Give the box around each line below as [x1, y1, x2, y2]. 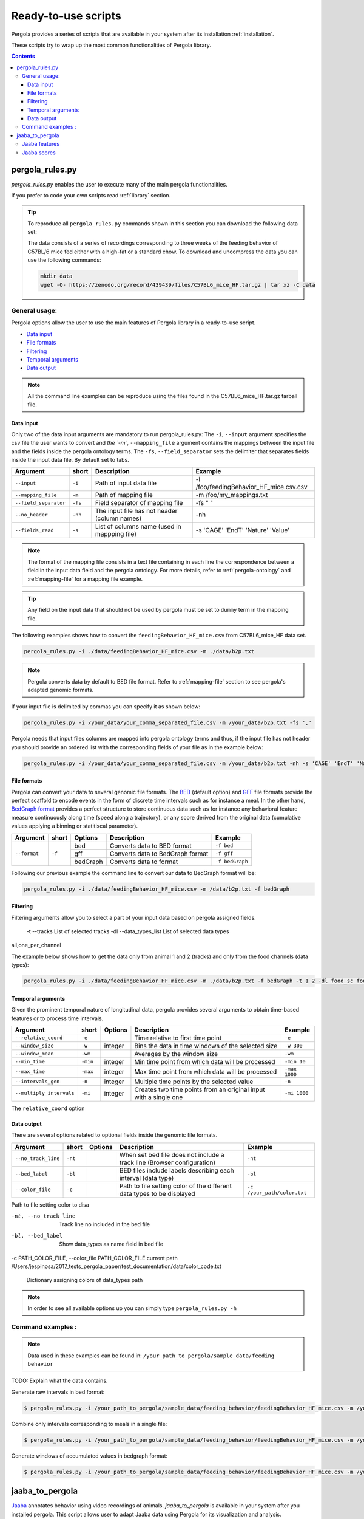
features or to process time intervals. [11, 1015, 104, 1022]
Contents [11, 52, 36, 60]
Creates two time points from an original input [134, 1085, 265, 1094]
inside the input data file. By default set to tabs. [11, 456, 130, 464]
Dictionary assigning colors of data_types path [26, 1277, 143, 1284]
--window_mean [15, 1051, 54, 1057]
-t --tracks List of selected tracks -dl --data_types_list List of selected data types [26, 927, 229, 935]
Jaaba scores [22, 149, 56, 156]
